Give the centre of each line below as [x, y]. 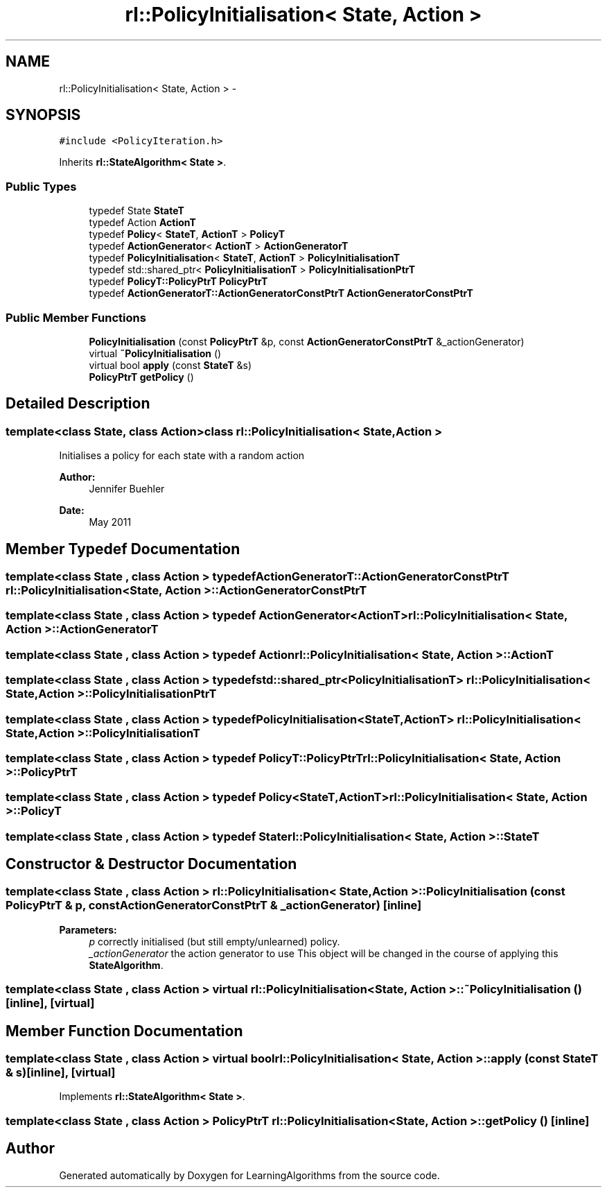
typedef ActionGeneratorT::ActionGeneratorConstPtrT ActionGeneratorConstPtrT [281, 293]
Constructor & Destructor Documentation [151, 864]
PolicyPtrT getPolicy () [141, 377]
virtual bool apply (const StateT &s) [170, 365]
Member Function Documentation [124, 1031]
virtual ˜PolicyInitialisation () [155, 353]
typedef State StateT [137, 211]
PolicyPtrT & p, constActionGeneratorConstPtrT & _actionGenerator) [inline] [214, 906]
